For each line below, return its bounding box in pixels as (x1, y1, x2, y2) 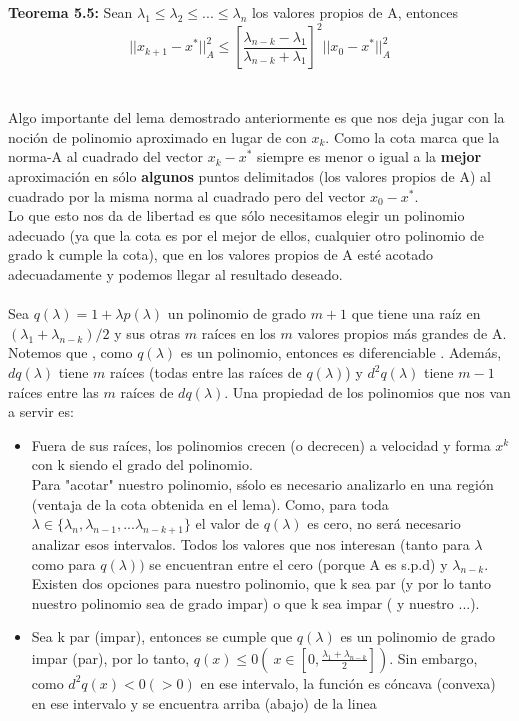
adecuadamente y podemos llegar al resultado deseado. (8, 264, 343, 285)
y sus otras (114, 322, 181, 343)
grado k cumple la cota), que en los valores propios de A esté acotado (8, 244, 434, 265)
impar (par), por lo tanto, (31, 647, 190, 668)
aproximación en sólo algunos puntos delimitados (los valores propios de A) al (8, 166, 491, 187)
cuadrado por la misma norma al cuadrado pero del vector (8, 185, 366, 206)
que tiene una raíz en (351, 303, 481, 324)
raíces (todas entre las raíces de (110, 362, 302, 382)
